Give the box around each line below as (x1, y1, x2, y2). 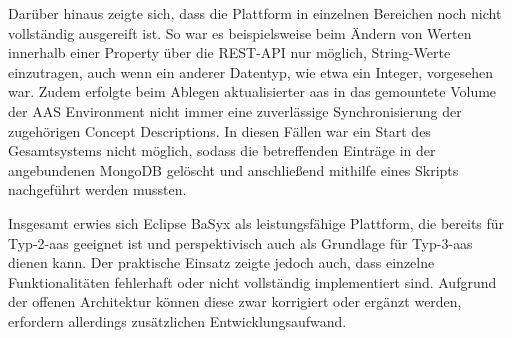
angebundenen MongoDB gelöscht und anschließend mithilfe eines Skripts (8, 159, 459, 180)
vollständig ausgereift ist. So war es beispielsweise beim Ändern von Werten (8, 22, 472, 43)
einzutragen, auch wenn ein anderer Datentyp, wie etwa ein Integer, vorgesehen (8, 61, 493, 82)
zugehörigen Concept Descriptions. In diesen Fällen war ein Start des (8, 120, 431, 141)
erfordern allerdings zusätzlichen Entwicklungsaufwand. (8, 310, 347, 331)
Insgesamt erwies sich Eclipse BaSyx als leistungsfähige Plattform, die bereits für (8, 212, 505, 233)
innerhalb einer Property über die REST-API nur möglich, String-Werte (8, 42, 451, 63)
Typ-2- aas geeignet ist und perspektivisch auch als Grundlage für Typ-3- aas (8, 232, 473, 253)
